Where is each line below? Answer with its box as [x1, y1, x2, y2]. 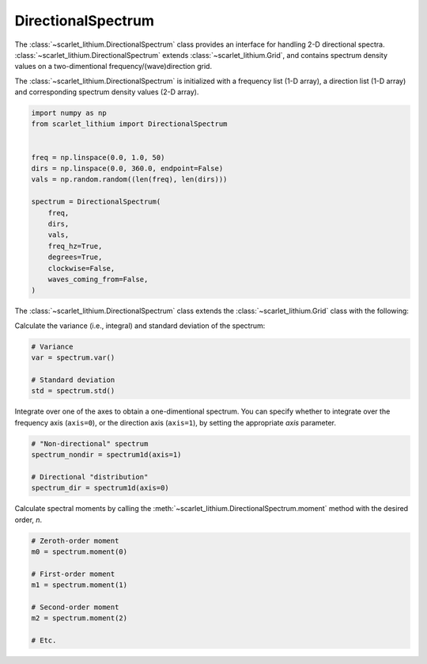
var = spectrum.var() [31, 353, 115, 362]
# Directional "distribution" [31, 472, 149, 481]
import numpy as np [31, 109, 107, 118]
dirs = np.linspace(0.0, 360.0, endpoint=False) [31, 164, 224, 174]
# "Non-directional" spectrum [31, 439, 149, 448]
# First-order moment [31, 569, 115, 578]
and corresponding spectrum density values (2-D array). [14, 87, 199, 97]
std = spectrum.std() [31, 387, 115, 395]
